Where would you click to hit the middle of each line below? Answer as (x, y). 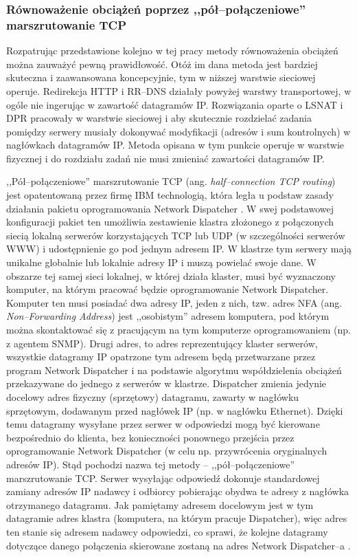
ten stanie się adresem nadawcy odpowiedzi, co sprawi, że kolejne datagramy (167, 531)
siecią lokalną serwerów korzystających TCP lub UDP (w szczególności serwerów (176, 235)
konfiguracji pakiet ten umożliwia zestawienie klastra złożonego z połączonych (170, 222)
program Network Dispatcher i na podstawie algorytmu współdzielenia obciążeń (174, 370)
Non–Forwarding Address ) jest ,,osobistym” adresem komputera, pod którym (168, 316)
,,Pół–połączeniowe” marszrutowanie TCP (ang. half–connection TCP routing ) (171, 181)
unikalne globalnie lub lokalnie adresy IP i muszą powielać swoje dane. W (161, 262)
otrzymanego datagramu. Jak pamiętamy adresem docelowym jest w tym (160, 504)
